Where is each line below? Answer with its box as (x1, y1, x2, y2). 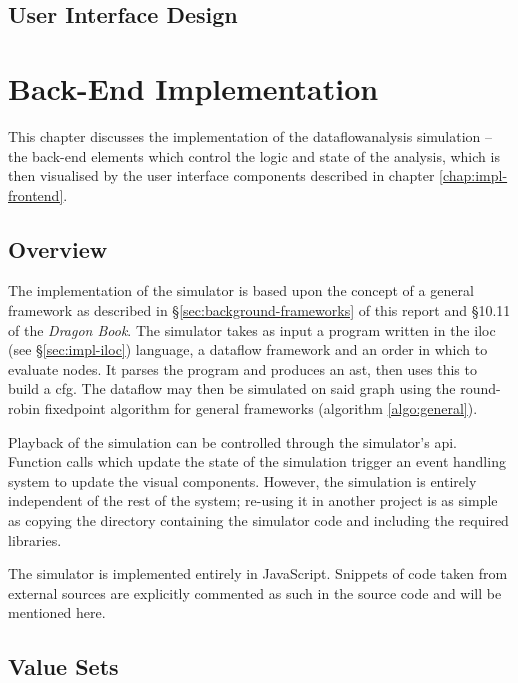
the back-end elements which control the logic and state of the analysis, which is (8, 145, 500, 166)
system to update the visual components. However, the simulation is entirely (8, 470, 477, 491)
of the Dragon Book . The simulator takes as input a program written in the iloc (8, 319, 496, 340)
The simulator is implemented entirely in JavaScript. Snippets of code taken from (8, 563, 508, 584)
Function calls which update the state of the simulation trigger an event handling (8, 451, 506, 472)
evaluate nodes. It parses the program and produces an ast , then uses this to (8, 358, 477, 379)
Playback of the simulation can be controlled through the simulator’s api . (8, 431, 457, 452)
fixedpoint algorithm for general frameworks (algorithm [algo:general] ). (44, 398, 478, 419)
